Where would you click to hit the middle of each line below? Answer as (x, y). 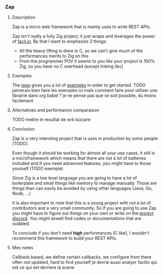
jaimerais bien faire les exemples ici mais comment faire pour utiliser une (85, 91)
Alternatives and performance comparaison (56, 110)
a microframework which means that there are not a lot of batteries (79, 158)
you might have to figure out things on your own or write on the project (83, 213)
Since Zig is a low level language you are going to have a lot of (74, 178)
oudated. (21, 224)
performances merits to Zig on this (54, 56)
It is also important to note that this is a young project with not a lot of (81, 203)
